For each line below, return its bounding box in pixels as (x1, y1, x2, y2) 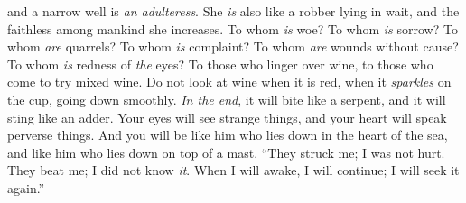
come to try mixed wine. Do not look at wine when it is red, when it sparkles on (7, 72, 452, 91)
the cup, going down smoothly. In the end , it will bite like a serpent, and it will (7, 89, 446, 108)
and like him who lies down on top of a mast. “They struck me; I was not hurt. (7, 143, 445, 161)
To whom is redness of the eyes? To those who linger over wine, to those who (7, 54, 433, 73)
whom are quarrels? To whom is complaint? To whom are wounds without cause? (7, 37, 459, 56)
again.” (7, 178, 45, 197)
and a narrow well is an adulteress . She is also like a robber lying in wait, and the (7, 2, 460, 20)
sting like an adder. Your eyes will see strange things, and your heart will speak (7, 107, 447, 126)
